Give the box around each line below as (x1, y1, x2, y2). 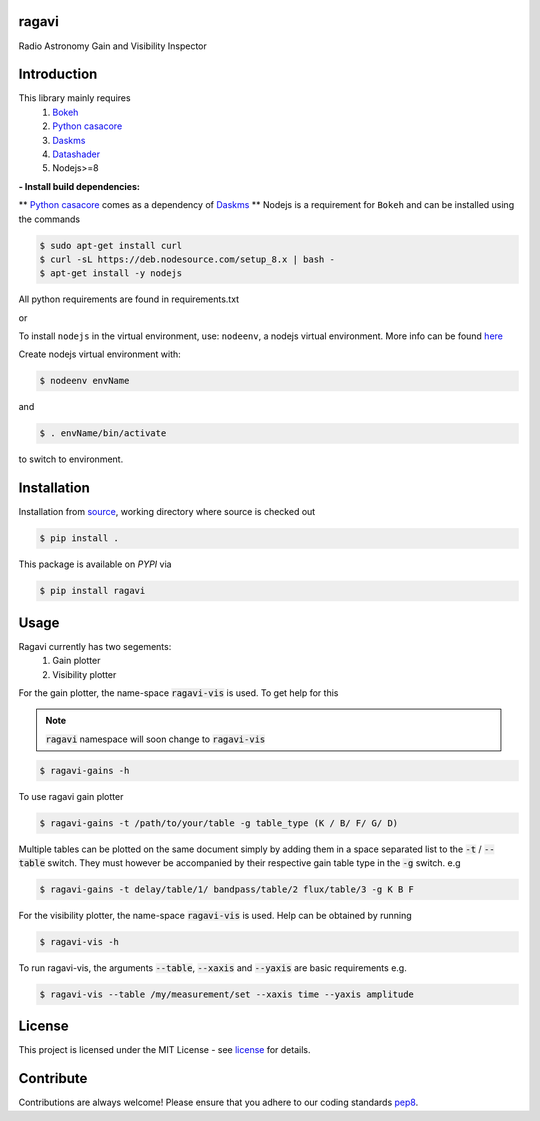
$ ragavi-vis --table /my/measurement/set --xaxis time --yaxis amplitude (39, 988, 415, 1000)
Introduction (18, 66, 98, 83)
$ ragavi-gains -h (39, 765, 130, 776)
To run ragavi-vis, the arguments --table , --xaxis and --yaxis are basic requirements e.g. (18, 961, 407, 974)
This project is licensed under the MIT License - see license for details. (18, 1044, 311, 1056)
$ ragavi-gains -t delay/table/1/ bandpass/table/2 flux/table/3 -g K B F (39, 884, 415, 895)
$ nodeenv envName (39, 375, 130, 387)
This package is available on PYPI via (18, 558, 172, 570)
